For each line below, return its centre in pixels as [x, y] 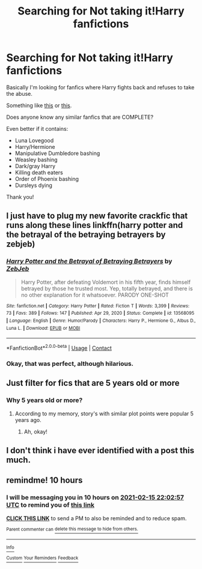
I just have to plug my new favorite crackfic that [97, 216]
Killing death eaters [39, 172]
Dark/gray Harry [35, 166]
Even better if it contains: [37, 128]
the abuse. [20, 93]
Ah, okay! [36, 432]
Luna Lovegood [34, 140]
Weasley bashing [36, 159]
